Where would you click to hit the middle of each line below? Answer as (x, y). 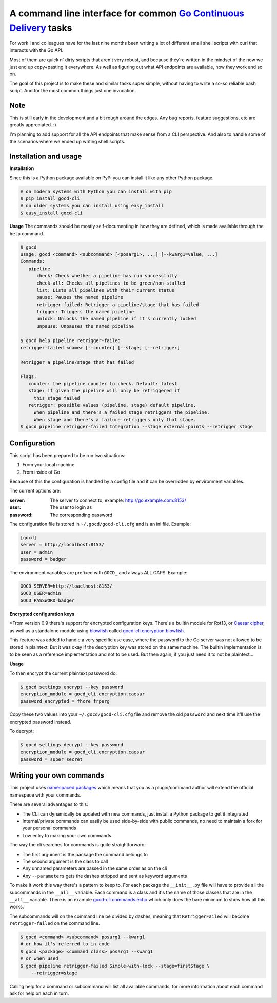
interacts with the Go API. (36, 50)
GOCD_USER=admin (41, 593)
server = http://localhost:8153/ (62, 545)
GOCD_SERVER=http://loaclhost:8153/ (66, 586)
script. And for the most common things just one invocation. (73, 90)
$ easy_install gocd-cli (52, 213)
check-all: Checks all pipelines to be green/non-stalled (111, 283)
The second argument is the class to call (65, 861)
